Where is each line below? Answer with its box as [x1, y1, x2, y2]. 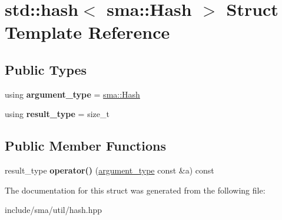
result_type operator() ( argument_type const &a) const [5, 164, 214, 176]
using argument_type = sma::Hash [5, 88, 140, 100]
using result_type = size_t [5, 108, 110, 120]
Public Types [5, 60, 87, 78]
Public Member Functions [5, 136, 166, 155]
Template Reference [5, 20, 170, 44]
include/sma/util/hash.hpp [5, 204, 102, 216]
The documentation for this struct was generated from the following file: [5, 184, 266, 196]
